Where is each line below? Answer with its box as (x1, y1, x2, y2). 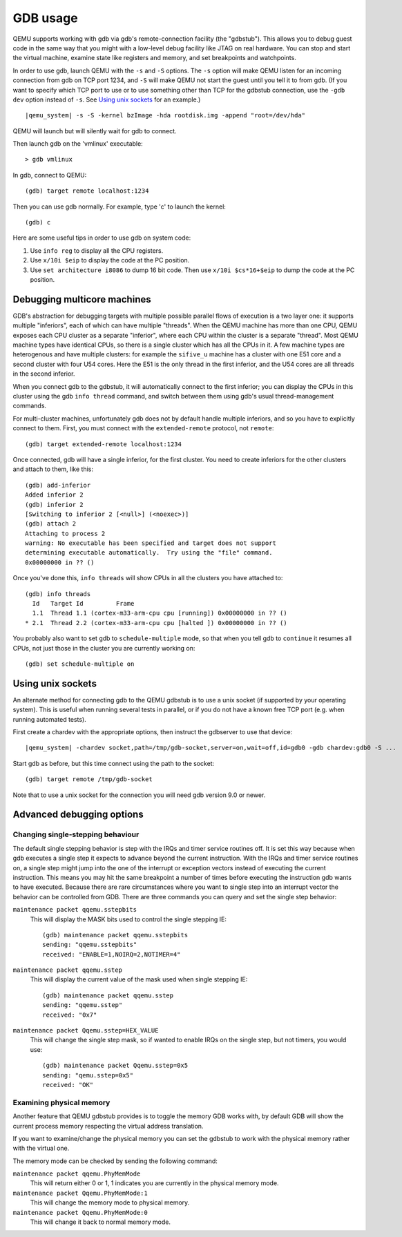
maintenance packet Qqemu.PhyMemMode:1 (12, 1189, 148, 1197)
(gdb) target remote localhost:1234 (25, 187, 149, 195)
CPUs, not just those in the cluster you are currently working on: (12, 644, 195, 652)
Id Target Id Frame (32, 600, 135, 608)
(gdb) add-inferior (25, 481, 91, 489)
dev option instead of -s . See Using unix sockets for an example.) (12, 95, 201, 104)
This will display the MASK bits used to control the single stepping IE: (30, 915, 227, 923)
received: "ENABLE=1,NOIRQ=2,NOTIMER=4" (42, 950, 181, 958)
